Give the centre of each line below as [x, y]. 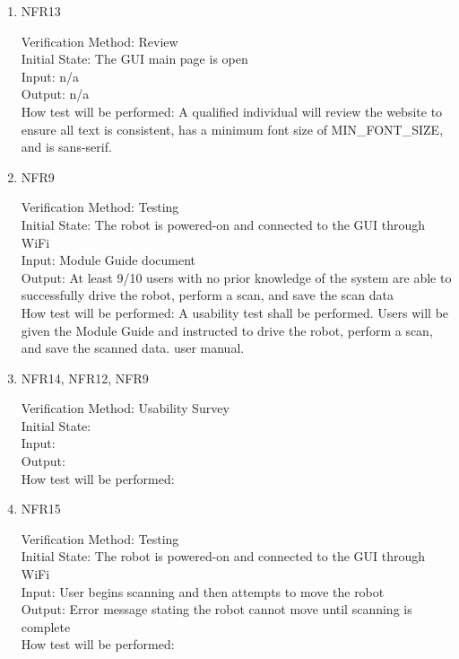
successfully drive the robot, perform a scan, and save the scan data [207, 295]
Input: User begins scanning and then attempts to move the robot [203, 591]
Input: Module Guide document [108, 260]
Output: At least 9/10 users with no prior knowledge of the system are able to [236, 277]
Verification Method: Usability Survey [125, 408]
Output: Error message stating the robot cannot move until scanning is [217, 609]
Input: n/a [50, 76]
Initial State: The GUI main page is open [134, 59]
